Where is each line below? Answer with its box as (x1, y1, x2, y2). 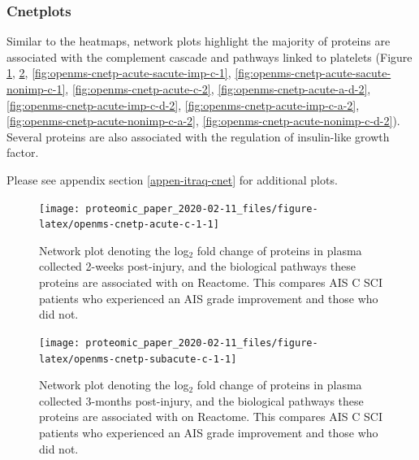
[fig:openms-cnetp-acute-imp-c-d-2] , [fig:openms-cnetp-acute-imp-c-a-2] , (6, 96, 360, 113)
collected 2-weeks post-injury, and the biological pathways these (39, 258, 356, 275)
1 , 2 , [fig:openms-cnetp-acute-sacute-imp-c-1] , (6, 64, 231, 81)
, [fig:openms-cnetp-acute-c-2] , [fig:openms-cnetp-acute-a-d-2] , (65, 80, 371, 97)
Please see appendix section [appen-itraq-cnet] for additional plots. (6, 171, 338, 188)
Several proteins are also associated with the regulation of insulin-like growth (6, 128, 390, 145)
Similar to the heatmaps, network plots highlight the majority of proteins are (6, 33, 391, 50)
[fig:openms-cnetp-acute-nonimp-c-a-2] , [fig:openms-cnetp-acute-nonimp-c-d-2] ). (6, 112, 400, 129)
